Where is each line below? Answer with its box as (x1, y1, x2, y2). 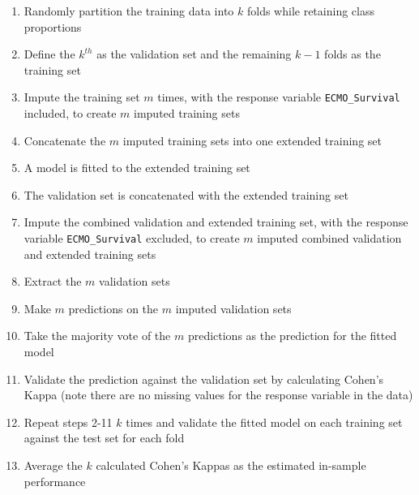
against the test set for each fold (24, 429, 185, 446)
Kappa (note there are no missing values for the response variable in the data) (24, 386, 413, 403)
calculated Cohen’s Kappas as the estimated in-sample (96, 457, 366, 473)
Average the (24, 457, 83, 473)
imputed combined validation (257, 230, 402, 246)
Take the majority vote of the (24, 327, 171, 344)
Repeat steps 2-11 (24, 413, 113, 430)
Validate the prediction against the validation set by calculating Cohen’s (24, 370, 384, 387)
